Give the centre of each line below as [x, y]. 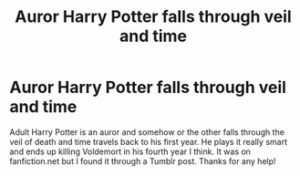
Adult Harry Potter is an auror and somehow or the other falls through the [147, 132]
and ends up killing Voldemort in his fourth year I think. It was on [130, 151]
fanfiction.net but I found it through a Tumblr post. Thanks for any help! [143, 160]
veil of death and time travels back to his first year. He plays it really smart [148, 141]
